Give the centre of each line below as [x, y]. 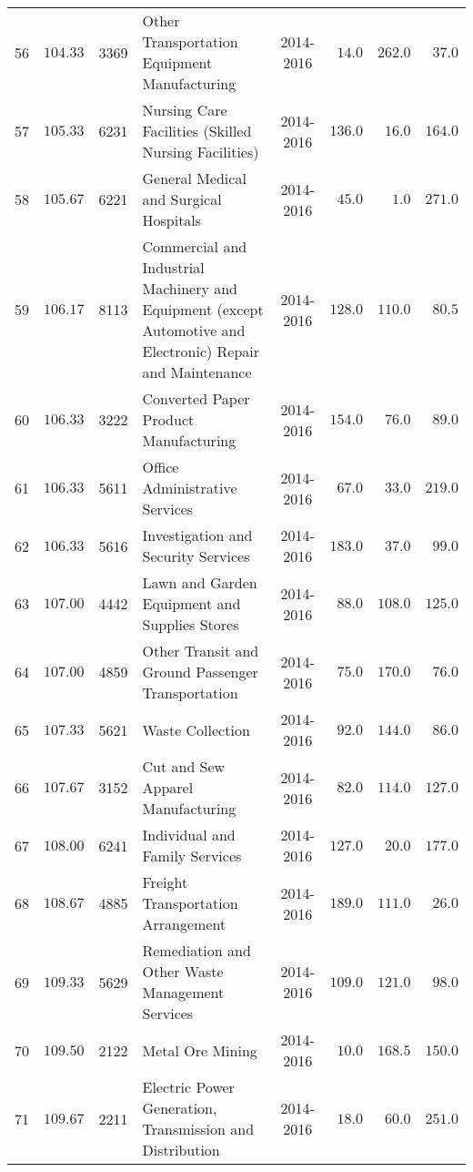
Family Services [192, 856]
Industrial [173, 267]
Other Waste [183, 971]
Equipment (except [203, 309]
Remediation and [196, 950]
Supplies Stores [191, 624]
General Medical [194, 178]
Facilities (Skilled [197, 131]
